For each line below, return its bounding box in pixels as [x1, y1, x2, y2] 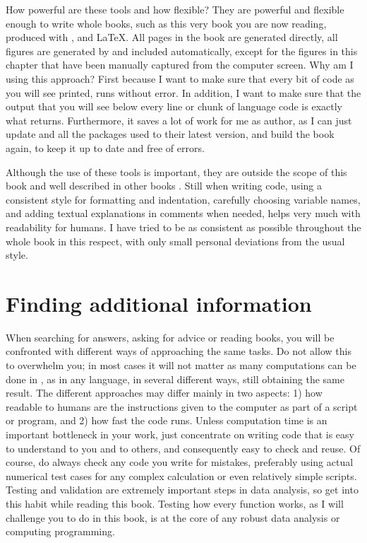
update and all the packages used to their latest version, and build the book [6, 127, 335, 141]
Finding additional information [6, 288, 312, 317]
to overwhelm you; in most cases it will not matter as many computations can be [6, 358, 356, 372]
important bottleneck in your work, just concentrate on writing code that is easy [6, 426, 354, 441]
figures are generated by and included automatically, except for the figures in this [6, 43, 358, 58]
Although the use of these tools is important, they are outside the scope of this [6, 164, 347, 179]
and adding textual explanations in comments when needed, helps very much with [6, 206, 361, 221]
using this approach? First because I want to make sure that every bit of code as [6, 71, 354, 86]
